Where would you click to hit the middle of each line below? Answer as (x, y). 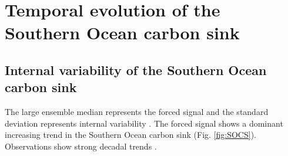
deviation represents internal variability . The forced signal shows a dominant (144, 123)
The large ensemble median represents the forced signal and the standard (137, 112)
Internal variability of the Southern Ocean (136, 69)
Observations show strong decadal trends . (81, 146)
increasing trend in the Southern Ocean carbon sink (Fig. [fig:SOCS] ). (130, 135)
